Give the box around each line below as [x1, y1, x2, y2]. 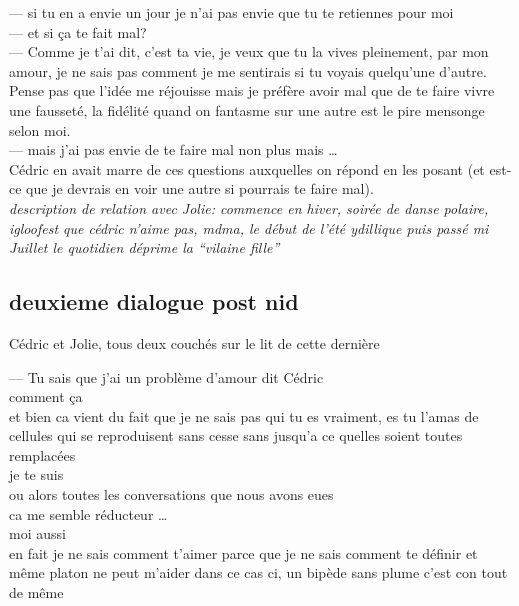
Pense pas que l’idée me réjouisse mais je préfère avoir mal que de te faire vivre [9, 80, 495, 101]
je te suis [9, 464, 64, 485]
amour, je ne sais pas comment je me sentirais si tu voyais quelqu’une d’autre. [9, 60, 487, 81]
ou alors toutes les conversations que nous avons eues [9, 484, 334, 505]
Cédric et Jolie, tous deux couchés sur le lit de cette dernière [9, 332, 380, 353]
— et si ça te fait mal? [9, 21, 147, 42]
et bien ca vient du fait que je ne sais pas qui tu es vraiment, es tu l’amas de [9, 405, 479, 426]
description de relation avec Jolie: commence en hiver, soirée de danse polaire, [9, 197, 489, 218]
